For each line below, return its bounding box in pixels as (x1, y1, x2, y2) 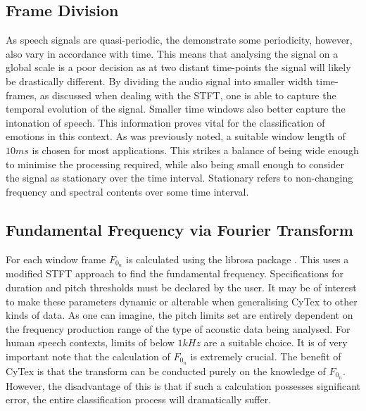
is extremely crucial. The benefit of (190, 348, 341, 363)
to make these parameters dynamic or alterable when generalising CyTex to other (6, 293, 358, 308)
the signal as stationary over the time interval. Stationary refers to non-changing (6, 170, 353, 185)
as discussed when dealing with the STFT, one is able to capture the (39, 87, 336, 102)
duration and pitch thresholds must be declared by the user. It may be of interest (6, 279, 357, 294)
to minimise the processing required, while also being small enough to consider (6, 156, 344, 171)
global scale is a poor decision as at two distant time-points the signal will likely (6, 60, 351, 75)
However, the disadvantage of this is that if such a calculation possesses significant (6, 378, 360, 393)
